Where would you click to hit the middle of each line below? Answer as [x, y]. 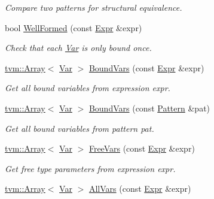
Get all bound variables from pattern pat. [80, 128]
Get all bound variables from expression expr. [88, 88]
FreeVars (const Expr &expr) [142, 148]
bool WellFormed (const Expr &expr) [74, 27]
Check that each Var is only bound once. [78, 48]
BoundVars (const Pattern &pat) [149, 108]
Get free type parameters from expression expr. [90, 168]
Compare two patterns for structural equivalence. [94, 7]
